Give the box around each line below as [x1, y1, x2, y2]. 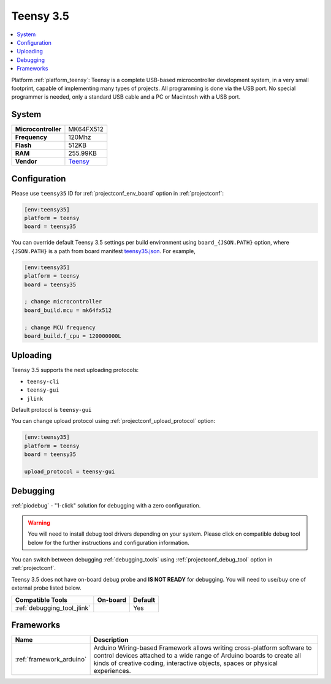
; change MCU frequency [24, 324, 96, 331]
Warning [28, 519, 50, 526]
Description [93, 636, 129, 644]
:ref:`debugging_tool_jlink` [15, 604, 91, 612]
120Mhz [68, 133, 91, 142]
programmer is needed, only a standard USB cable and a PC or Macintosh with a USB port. [11, 93, 241, 101]
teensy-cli [26, 378, 59, 385]
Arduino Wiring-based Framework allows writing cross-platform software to [93, 644, 312, 652]
